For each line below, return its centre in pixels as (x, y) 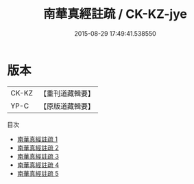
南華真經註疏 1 (37, 139)
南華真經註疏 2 (38, 148)
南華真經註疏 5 (38, 173)
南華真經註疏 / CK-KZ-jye (115, 14)
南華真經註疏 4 (38, 165)
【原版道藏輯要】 (67, 106)
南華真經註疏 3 (38, 156)
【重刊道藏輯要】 (67, 93)
